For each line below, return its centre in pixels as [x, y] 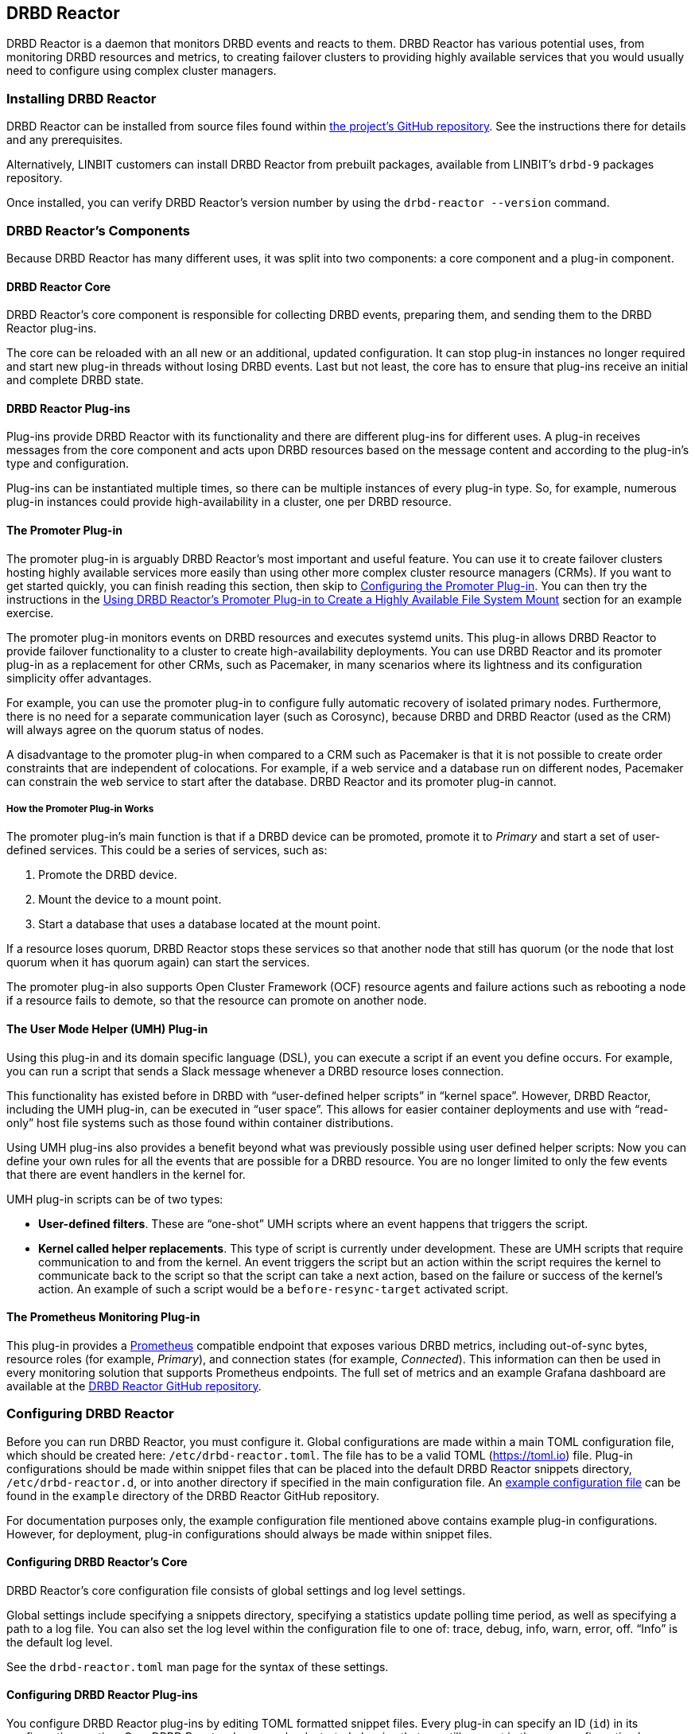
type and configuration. [68, 464]
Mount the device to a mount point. [130, 900]
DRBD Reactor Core [59, 286]
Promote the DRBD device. [108, 875]
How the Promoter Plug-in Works [80, 809]
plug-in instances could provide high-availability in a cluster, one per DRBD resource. [229, 502]
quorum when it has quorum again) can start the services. [158, 962]
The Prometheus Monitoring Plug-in [103, 1317]
